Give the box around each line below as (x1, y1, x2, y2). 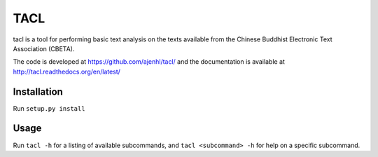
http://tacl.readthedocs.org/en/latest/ (13, 67, 120, 76)
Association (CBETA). (13, 44, 75, 53)
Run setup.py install (13, 104, 85, 112)
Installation (13, 86, 63, 97)
